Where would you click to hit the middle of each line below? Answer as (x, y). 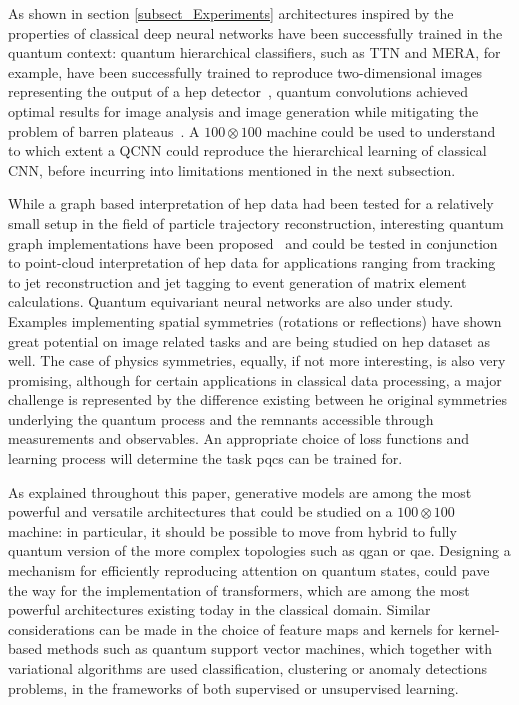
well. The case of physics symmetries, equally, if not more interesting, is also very (257, 360)
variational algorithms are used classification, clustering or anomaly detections (247, 668)
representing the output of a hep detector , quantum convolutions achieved (238, 91)
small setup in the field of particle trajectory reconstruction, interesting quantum (256, 222)
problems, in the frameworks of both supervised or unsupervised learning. (233, 687)
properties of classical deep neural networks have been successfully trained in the (255, 32)
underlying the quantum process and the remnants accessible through (221, 418)
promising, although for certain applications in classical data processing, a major (255, 379)
